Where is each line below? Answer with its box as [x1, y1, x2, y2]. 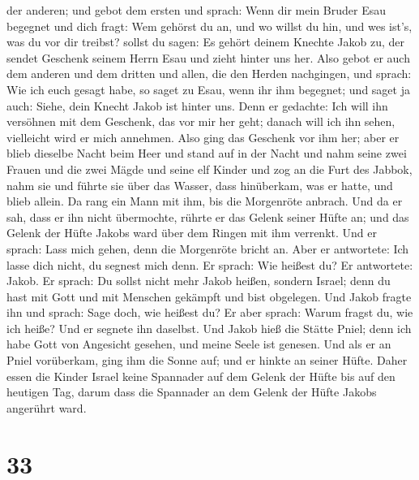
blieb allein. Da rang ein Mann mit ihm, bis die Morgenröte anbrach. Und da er [6, 192, 403, 210]
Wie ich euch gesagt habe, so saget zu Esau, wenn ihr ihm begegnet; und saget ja [6, 80, 410, 97]
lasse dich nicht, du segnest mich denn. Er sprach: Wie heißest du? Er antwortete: [6, 256, 413, 273]
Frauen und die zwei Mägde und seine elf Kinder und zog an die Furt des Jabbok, [6, 160, 413, 177]
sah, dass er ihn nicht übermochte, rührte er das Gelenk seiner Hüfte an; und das [6, 208, 409, 225]
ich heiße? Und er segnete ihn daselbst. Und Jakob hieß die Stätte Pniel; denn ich [6, 319, 412, 336]
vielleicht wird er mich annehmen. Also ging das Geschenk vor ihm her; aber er [6, 128, 400, 145]
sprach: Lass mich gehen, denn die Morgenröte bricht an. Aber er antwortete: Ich [6, 240, 409, 257]
